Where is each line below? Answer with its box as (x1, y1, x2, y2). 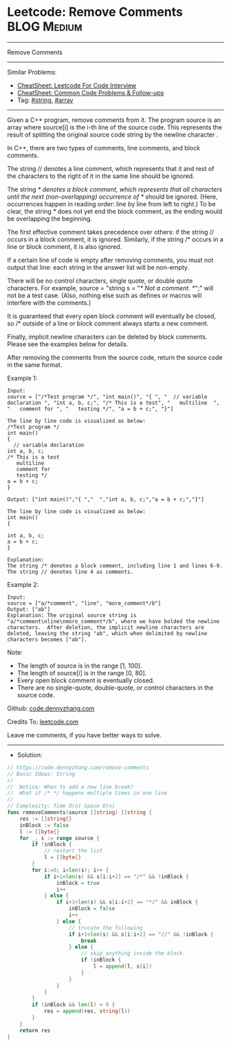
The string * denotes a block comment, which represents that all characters (7, 185, 223, 193)
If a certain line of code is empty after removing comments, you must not (7, 256, 214, 264)
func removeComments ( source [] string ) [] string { (7, 809, 153, 816)
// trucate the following (68, 924, 143, 931)
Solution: (16, 750, 43, 759)
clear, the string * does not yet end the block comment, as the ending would (7, 207, 223, 215)
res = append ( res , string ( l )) (43, 1008, 131, 1015)
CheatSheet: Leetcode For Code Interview (16, 81, 137, 90)
